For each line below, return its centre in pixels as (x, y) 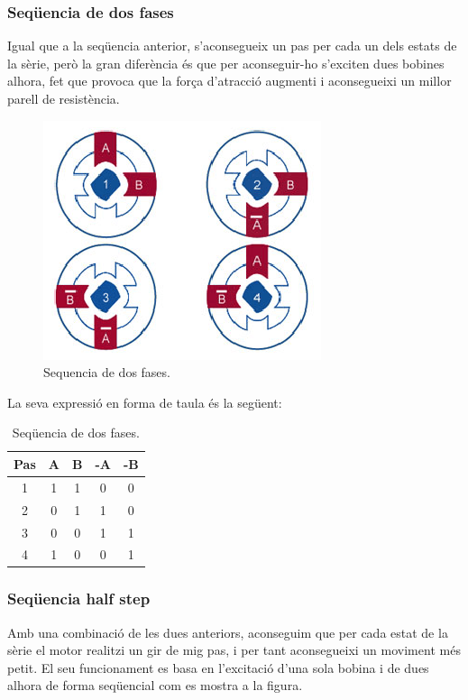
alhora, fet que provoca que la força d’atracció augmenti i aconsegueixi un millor (229, 81)
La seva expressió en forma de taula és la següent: (145, 402)
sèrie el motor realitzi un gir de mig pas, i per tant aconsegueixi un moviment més (234, 650)
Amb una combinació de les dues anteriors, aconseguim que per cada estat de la (228, 632)
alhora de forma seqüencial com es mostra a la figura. (155, 685)
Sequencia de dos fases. (107, 372)
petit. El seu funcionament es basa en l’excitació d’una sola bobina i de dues (218, 667)
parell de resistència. (64, 98)
